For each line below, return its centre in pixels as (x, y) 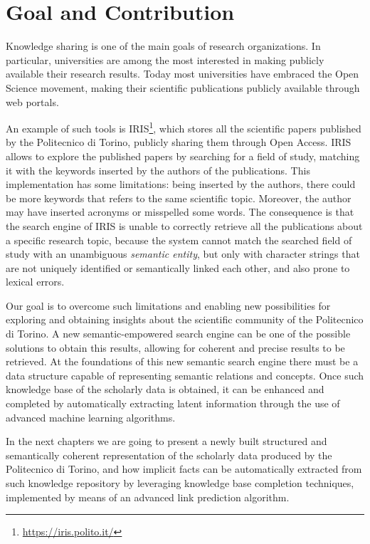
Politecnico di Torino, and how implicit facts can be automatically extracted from (184, 469)
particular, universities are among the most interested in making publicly (165, 59)
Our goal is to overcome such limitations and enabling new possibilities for (168, 305)
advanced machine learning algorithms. (91, 417)
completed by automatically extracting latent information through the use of (173, 403)
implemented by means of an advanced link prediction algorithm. (148, 497)
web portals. (32, 101)
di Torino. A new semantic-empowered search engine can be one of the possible (178, 334)
